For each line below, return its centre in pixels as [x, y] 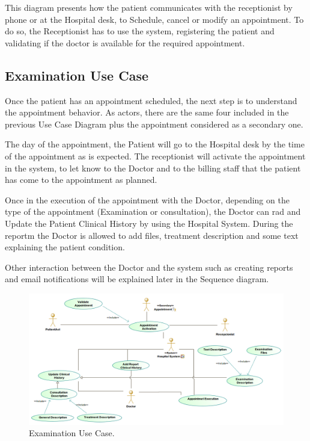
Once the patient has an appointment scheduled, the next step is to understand [151, 100]
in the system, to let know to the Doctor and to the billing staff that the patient [153, 168]
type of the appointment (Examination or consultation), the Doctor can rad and [153, 211]
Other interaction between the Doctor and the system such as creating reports [149, 267]
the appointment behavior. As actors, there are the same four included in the [147, 112]
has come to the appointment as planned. [81, 180]
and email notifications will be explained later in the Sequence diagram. [137, 279]
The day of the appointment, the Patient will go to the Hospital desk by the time [155, 144]
